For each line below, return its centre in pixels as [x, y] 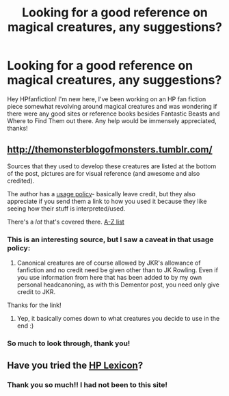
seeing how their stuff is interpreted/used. [66, 208]
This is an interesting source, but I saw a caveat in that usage [110, 239]
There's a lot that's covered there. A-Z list [66, 222]
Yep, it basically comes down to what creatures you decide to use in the [118, 319]
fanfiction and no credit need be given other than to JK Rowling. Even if [118, 270]
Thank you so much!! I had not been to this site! [87, 385]
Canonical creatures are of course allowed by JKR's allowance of [109, 263]
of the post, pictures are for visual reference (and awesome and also [104, 173]
